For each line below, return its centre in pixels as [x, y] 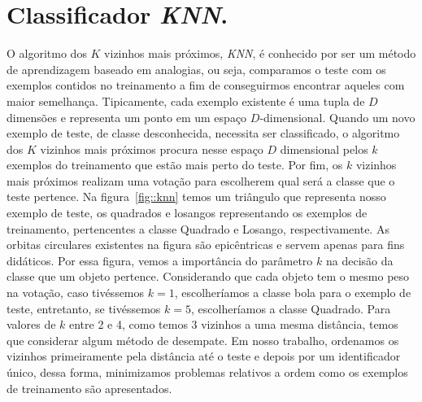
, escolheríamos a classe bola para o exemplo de [293, 293]
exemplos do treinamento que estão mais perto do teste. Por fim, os [175, 165]
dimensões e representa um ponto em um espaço [127, 117]
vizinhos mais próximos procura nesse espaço [152, 149]
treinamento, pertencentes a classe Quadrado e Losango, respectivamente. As [198, 228]
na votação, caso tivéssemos [76, 293]
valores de [31, 324]
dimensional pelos [324, 149]
